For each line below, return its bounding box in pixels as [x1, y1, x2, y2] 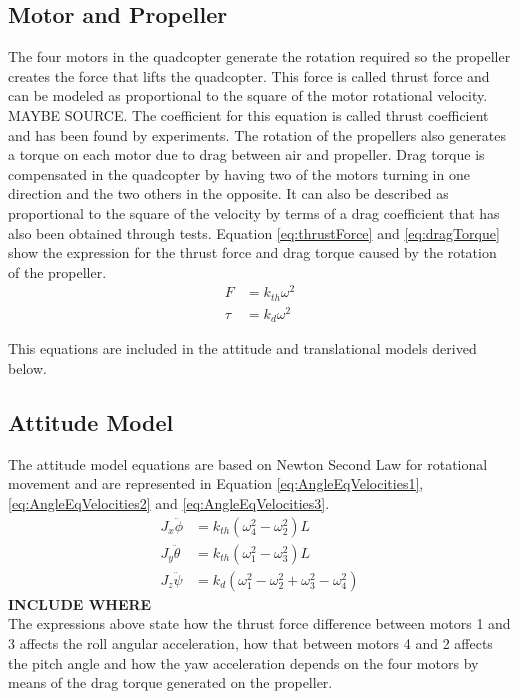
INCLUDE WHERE [8, 593, 152, 614]
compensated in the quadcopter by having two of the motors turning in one [8, 163, 470, 184]
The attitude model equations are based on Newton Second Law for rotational [8, 453, 488, 474]
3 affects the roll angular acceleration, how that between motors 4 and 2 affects [8, 632, 493, 653]
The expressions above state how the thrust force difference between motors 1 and [8, 613, 511, 634]
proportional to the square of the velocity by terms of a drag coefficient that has [8, 202, 500, 223]
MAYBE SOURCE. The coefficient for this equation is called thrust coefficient [8, 104, 489, 125]
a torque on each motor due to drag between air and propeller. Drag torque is [8, 144, 485, 165]
